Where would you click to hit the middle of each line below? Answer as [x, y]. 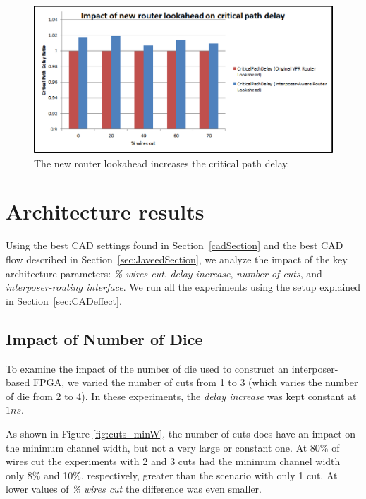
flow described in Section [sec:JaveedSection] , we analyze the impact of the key [177, 259]
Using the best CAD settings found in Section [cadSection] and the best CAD [175, 245]
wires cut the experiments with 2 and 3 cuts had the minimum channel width [173, 461]
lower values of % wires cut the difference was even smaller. [134, 489]
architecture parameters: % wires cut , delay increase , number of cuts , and [164, 273]
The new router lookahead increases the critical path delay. [162, 163]
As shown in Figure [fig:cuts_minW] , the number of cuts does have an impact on [181, 433]
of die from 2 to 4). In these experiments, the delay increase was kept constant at [181, 396]
